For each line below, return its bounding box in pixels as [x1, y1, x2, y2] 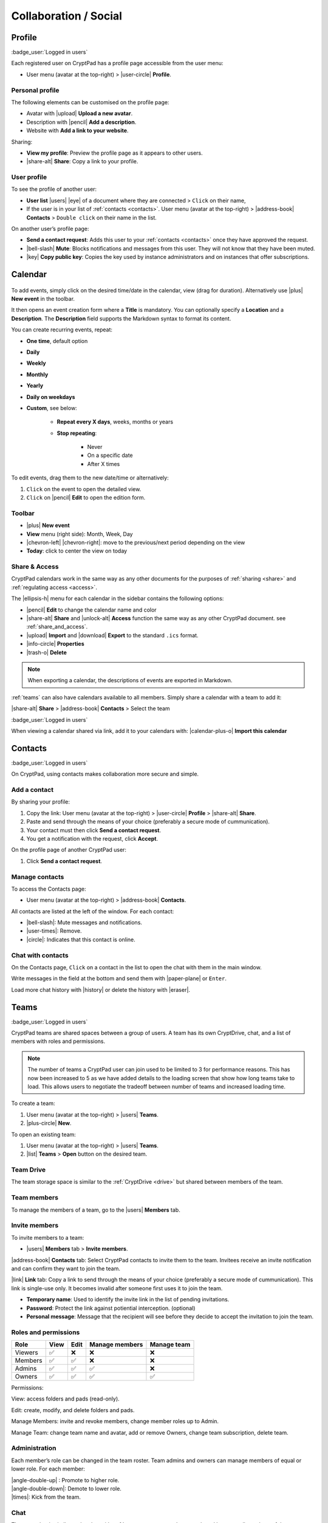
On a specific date [87, 451, 133, 459]
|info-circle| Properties [26, 640, 84, 648]
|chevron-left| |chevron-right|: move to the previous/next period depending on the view [26, 539, 245, 546]
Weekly [26, 359, 46, 367]
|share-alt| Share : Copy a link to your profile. [26, 158, 138, 165]
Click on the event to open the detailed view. [26, 485, 142, 493]
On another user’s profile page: [11, 225, 89, 233]
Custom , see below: [26, 404, 77, 411]
